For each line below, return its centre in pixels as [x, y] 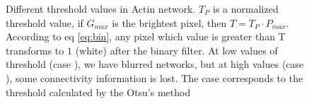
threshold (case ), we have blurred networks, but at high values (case [155, 64]
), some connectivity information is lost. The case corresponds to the [154, 77]
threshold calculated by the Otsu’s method [98, 92]
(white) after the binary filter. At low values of [176, 50]
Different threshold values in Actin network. [101, 8]
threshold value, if [45, 22]
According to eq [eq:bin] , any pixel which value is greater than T [146, 36]
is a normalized [246, 8]
